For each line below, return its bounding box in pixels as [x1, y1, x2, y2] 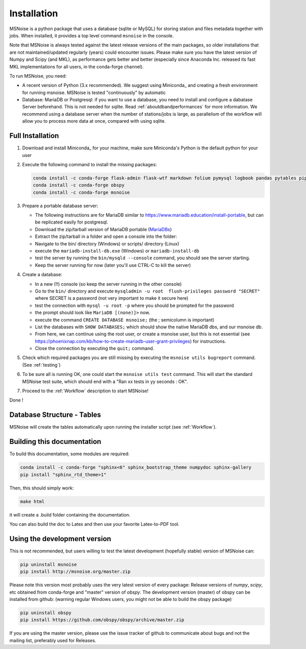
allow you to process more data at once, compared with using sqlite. [22, 118, 166, 124]
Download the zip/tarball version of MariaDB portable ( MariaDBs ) [35, 226, 172, 232]
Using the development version [9, 534, 112, 543]
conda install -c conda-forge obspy [33, 182, 125, 188]
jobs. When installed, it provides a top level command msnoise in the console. [9, 32, 174, 38]
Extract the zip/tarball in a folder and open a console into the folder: [35, 233, 177, 240]
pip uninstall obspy [20, 610, 71, 616]
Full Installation [9, 131, 59, 140]
